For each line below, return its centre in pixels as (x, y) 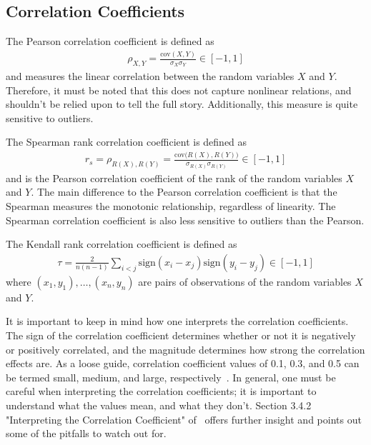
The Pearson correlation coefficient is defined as (110, 41)
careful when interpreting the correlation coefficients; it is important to (161, 391)
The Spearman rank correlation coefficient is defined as (127, 142)
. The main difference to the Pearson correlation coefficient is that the (184, 192)
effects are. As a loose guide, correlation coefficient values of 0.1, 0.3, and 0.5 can (183, 363)
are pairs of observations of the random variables (245, 281)
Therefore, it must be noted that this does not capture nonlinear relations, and (179, 90)
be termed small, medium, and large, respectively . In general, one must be (171, 377)
